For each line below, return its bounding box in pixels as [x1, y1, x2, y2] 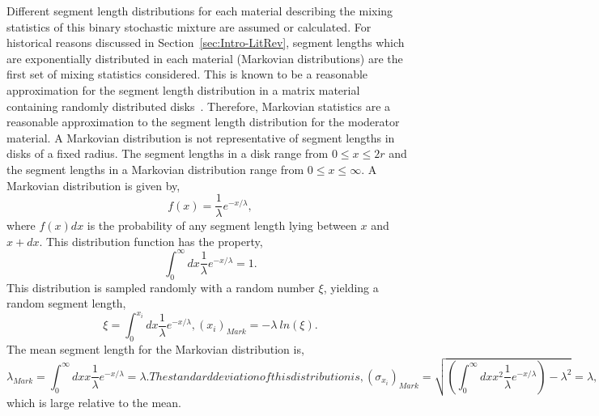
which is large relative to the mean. [6, 394, 181, 411]
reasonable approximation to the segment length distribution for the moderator [6, 113, 400, 130]
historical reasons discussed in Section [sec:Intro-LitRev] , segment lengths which [6, 34, 405, 51]
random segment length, [6, 295, 126, 312]
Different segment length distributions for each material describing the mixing [6, 2, 393, 19]
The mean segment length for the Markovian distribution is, [6, 341, 304, 358]
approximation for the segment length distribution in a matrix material [6, 81, 360, 98]
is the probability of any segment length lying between [87, 217, 357, 234]
